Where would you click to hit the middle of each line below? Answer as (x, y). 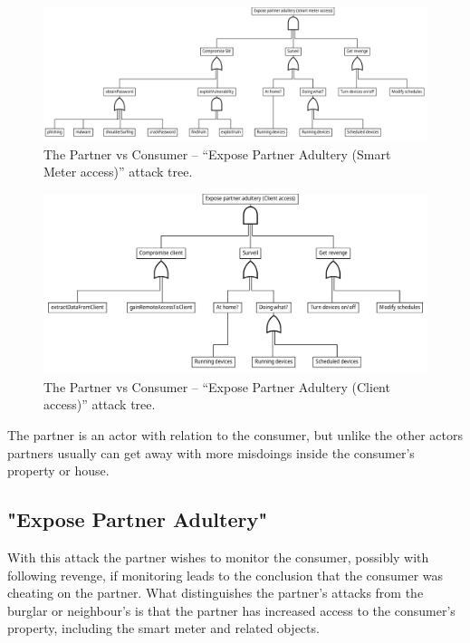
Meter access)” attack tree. (118, 172)
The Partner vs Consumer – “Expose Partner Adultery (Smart (217, 154)
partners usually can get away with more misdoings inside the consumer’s (211, 452)
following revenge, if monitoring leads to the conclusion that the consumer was (225, 575)
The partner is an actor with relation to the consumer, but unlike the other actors (235, 434)
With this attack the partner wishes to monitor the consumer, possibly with (218, 557)
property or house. (58, 470)
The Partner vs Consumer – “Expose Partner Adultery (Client (217, 386)
